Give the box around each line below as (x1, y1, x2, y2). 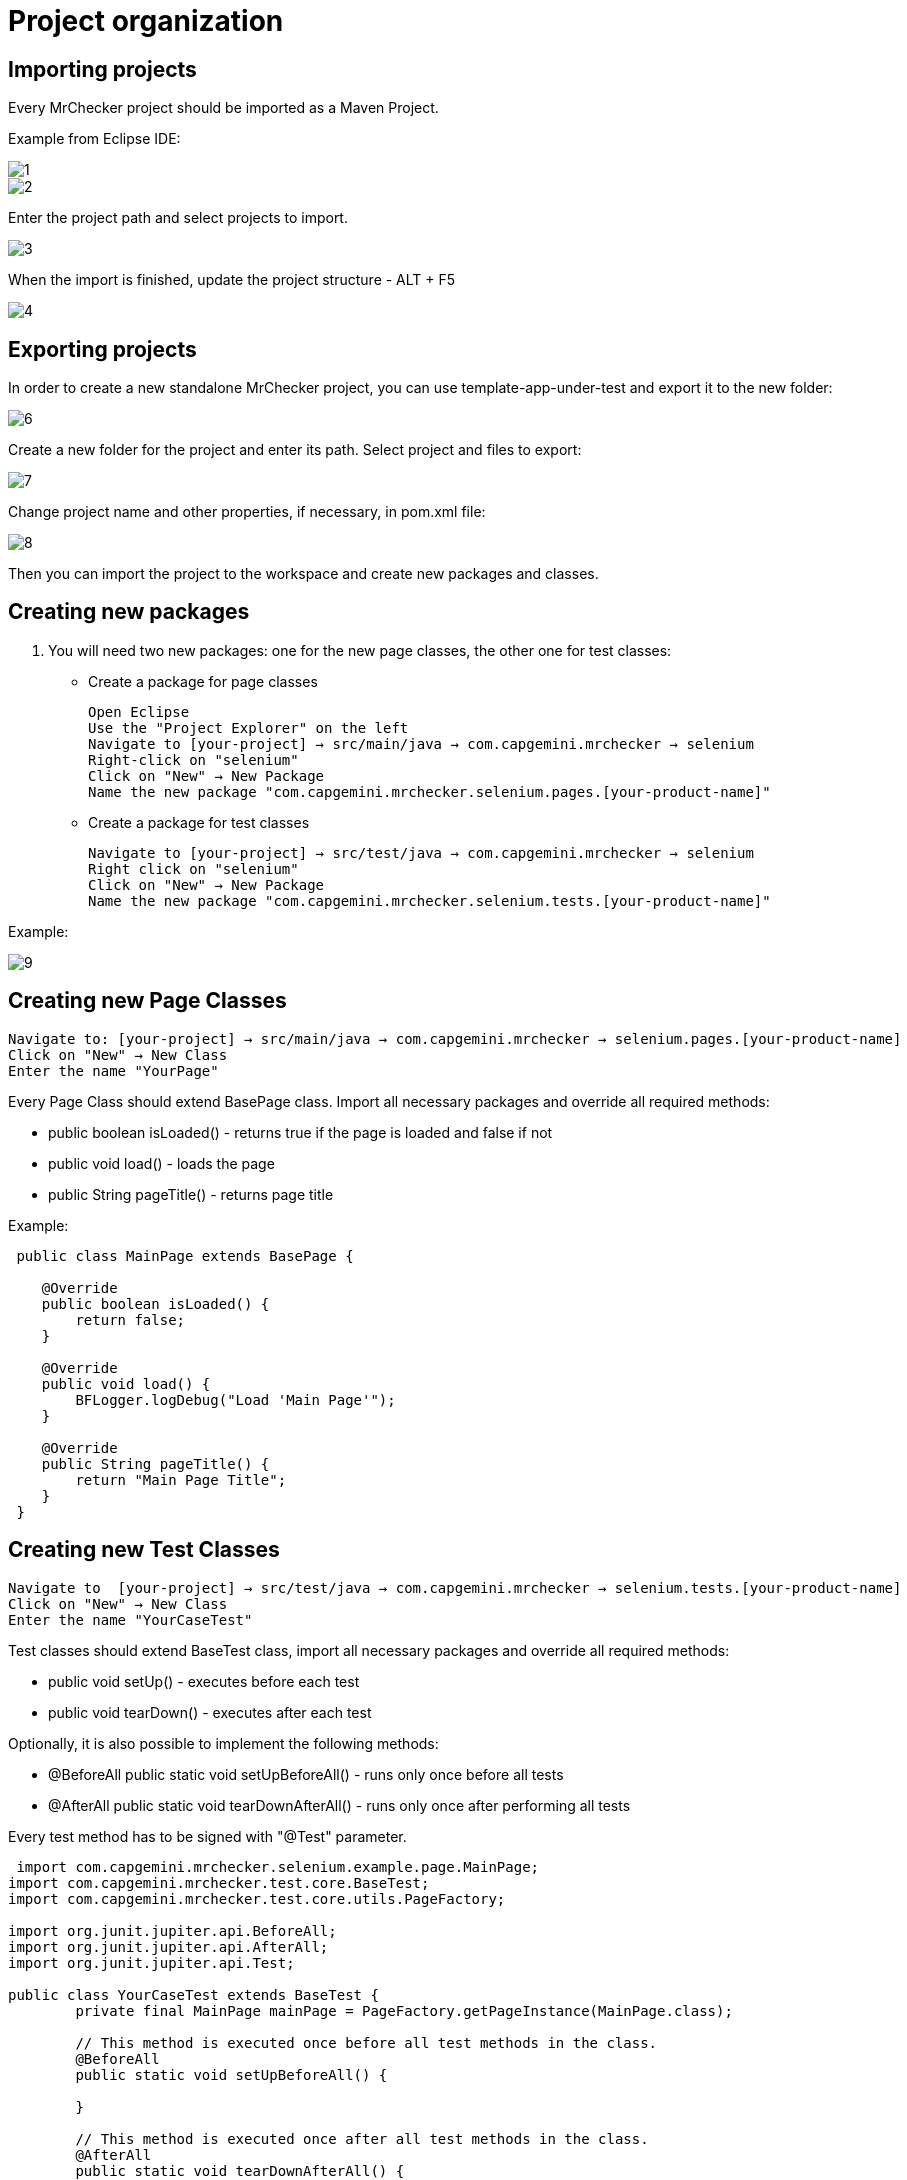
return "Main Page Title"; (75, 1471, 287, 1488)
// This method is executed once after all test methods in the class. (75, 2130, 649, 2147)
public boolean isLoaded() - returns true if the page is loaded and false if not (48, 1123, 553, 1141)
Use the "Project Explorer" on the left (88, 719, 409, 736)
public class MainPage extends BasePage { (16, 1247, 354, 1264)
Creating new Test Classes (8, 1537, 280, 1563)
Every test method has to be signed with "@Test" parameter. (8, 1827, 407, 1845)
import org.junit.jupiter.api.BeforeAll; (8, 1922, 337, 1939)
